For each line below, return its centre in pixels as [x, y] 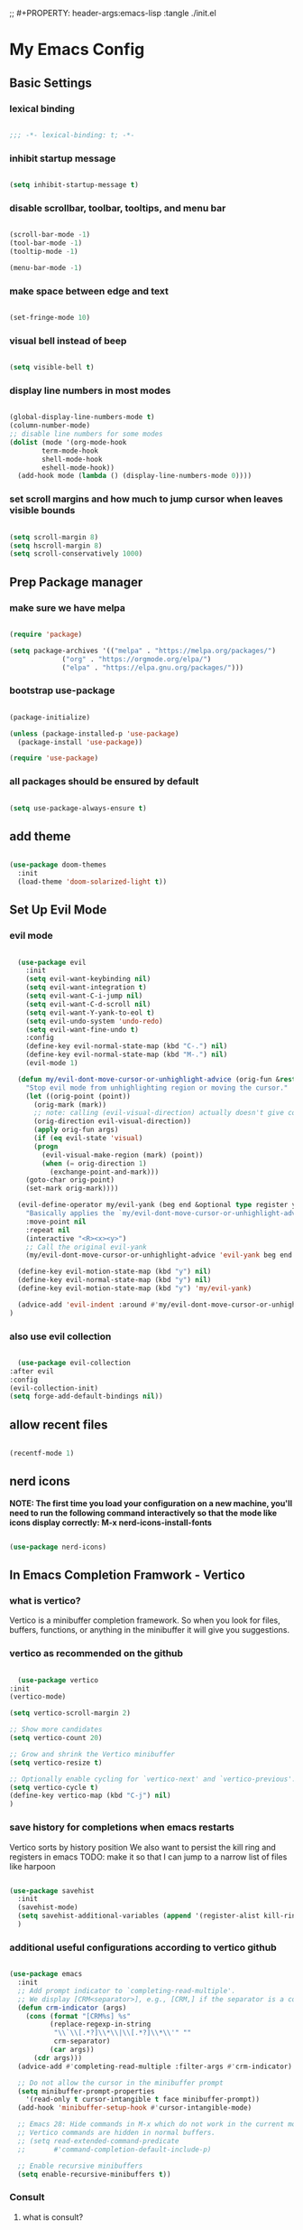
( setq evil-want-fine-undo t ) [83, 1029]
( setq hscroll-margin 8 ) [56, 546]
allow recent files [59, 1424]
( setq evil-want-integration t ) [86, 988]
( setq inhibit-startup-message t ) [74, 185]
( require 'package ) [46, 634]
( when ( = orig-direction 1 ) [94, 1163]
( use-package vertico [58, 1680]
